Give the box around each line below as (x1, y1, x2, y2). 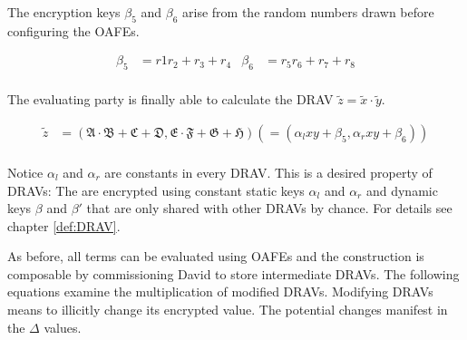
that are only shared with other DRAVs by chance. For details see (86, 199, 452, 218)
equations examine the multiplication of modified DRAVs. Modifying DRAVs (7, 282, 433, 301)
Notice (7, 162, 44, 181)
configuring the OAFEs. (7, 21, 140, 40)
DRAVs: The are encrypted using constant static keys (7, 180, 305, 199)
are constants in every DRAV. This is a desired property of (104, 162, 433, 181)
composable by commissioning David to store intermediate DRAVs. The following (7, 264, 460, 283)
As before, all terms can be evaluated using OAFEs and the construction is (7, 247, 424, 266)
